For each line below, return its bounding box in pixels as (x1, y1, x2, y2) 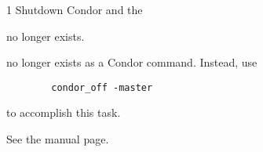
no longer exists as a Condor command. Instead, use (6, 54, 258, 71)
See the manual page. (6, 131, 109, 147)
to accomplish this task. (6, 104, 121, 121)
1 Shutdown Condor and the (6, 2, 143, 17)
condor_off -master (51, 81, 153, 93)
